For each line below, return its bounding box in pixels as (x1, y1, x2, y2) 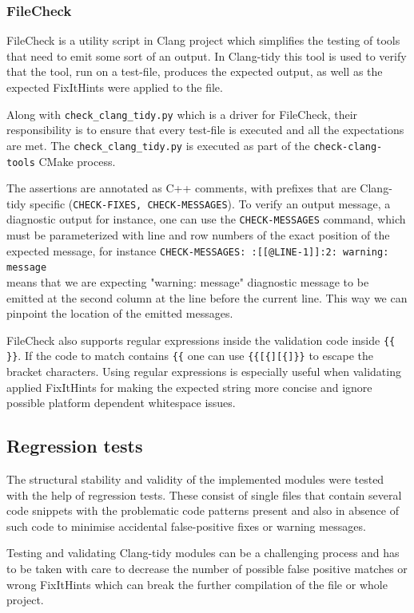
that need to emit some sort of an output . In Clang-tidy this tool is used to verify (6, 47, 407, 64)
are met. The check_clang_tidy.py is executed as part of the (6, 136, 310, 153)
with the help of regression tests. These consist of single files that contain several (6, 486, 402, 503)
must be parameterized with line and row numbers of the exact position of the (6, 227, 390, 243)
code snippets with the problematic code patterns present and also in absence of (6, 502, 399, 519)
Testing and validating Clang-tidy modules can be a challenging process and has (6, 544, 400, 561)
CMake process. (38, 152, 116, 169)
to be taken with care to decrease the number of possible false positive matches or (6, 560, 408, 577)
